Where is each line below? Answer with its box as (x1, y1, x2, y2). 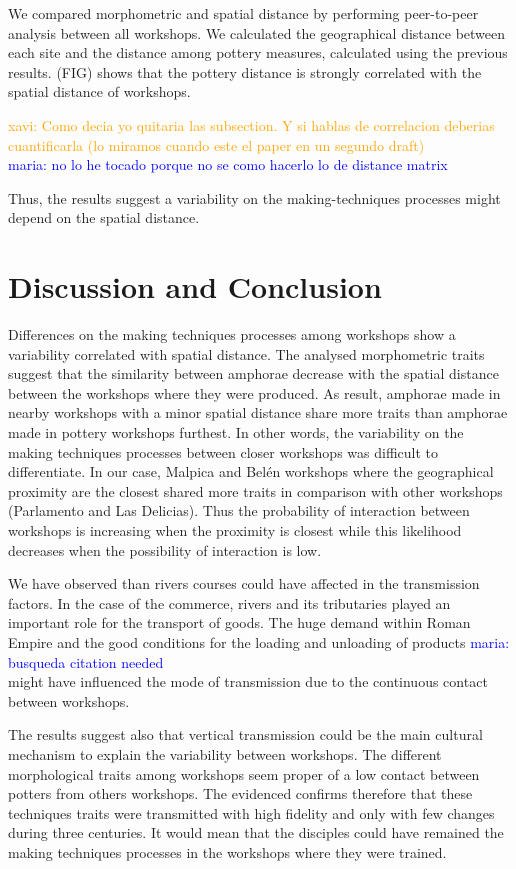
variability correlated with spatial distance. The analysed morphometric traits (8, 343, 485, 364)
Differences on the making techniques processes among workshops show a (8, 324, 456, 345)
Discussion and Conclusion (8, 266, 382, 307)
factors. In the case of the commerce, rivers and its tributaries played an (8, 592, 451, 613)
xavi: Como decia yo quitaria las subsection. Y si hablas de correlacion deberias (8, 114, 495, 135)
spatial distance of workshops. (8, 81, 191, 102)
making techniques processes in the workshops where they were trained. (8, 841, 447, 862)
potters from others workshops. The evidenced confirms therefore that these (8, 783, 473, 804)
